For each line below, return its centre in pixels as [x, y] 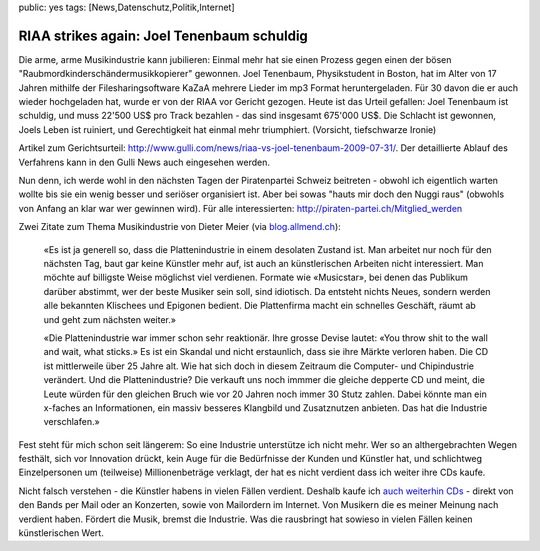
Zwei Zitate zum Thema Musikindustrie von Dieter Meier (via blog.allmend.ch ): [180, 227]
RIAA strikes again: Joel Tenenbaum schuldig [163, 35]
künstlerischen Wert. [61, 533]
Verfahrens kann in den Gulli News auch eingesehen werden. [144, 162]
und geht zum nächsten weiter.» [110, 319]
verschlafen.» [71, 422]
